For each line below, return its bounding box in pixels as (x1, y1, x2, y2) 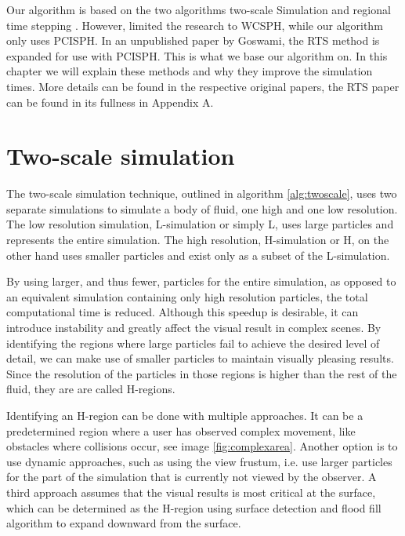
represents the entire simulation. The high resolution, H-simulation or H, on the (6, 232, 389, 248)
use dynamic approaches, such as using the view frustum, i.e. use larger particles (6, 453, 392, 469)
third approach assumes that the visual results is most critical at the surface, (6, 483, 376, 500)
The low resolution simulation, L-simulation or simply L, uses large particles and (6, 216, 394, 232)
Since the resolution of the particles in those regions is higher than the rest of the (6, 365, 397, 381)
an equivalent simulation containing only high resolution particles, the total (6, 288, 368, 304)
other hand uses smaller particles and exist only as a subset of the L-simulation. (6, 246, 390, 263)
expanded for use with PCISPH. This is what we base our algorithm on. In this (6, 47, 388, 64)
